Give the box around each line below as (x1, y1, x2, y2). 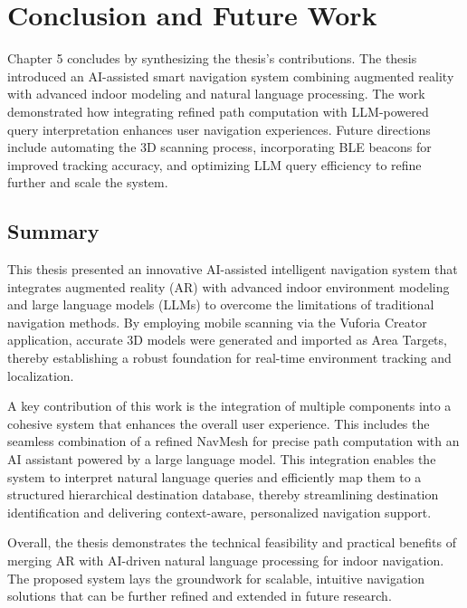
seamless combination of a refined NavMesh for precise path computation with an (7, 432, 460, 451)
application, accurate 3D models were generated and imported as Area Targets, (7, 330, 447, 349)
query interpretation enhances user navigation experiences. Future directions (7, 119, 431, 138)
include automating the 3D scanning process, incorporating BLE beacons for (7, 138, 432, 157)
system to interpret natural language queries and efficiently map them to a (7, 467, 422, 486)
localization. (7, 366, 74, 385)
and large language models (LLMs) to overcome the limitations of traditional (7, 295, 434, 314)
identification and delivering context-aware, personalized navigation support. (7, 502, 432, 521)
